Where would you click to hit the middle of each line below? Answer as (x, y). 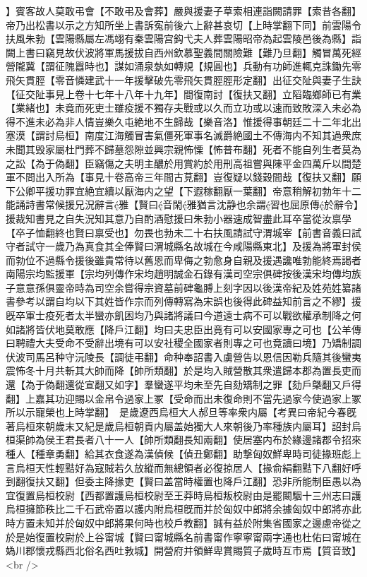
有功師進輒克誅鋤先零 (312, 66)
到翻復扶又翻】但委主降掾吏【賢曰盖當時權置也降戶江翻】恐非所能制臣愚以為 (183, 481)
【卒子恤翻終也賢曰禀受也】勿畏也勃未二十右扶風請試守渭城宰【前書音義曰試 (183, 232)
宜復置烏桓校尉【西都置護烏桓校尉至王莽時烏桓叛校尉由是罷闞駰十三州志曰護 (183, 495)
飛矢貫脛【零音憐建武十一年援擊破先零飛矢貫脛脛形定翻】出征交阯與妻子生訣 (183, 79)
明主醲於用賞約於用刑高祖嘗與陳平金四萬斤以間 (242, 163)
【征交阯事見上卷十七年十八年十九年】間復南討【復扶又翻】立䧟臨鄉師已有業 (183, 94)
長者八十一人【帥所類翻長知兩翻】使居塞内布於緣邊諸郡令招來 (218, 440)
